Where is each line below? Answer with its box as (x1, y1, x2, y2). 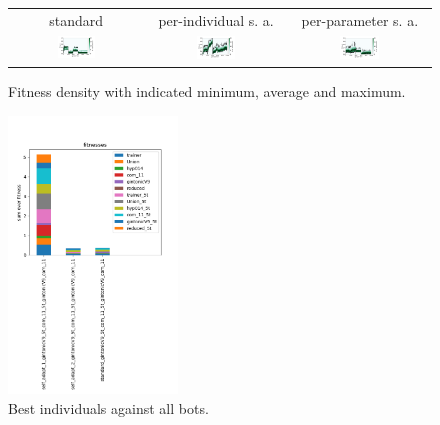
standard (49, 9, 104, 30)
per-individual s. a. (158, 9, 274, 30)
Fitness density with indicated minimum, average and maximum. (8, 81, 406, 102)
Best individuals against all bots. (8, 398, 209, 419)
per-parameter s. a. (301, 9, 419, 30)
